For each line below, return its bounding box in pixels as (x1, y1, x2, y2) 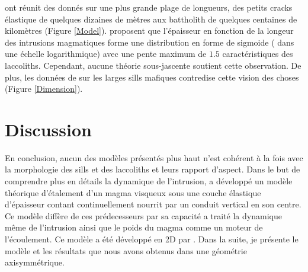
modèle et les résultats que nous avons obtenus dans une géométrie (5, 244, 247, 257)
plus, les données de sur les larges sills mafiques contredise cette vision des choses (5, 71, 299, 83)
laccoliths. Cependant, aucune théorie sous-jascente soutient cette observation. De (5, 59, 301, 71)
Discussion (5, 117, 92, 141)
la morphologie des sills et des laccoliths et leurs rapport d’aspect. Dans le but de (5, 163, 300, 175)
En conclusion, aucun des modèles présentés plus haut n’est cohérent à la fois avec (5, 151, 303, 164)
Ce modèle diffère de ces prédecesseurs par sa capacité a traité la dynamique (5, 209, 282, 222)
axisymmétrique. (5, 256, 65, 268)
